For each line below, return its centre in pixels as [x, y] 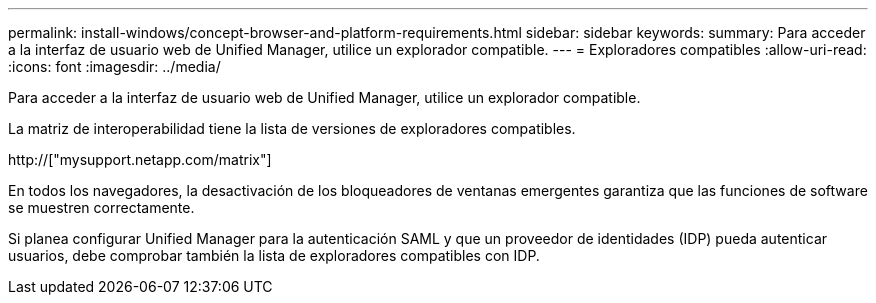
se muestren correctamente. [101, 207]
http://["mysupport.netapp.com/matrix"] [140, 159]
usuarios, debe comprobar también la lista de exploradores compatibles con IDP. [274, 255]
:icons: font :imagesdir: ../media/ [114, 66]
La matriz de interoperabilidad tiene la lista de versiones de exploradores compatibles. [292, 128]
